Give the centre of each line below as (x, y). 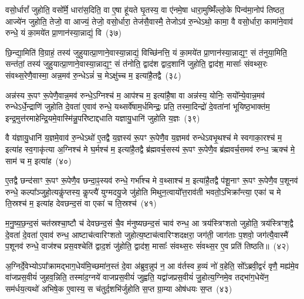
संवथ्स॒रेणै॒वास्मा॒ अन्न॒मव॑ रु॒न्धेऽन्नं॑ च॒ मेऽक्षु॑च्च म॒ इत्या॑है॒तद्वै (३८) (93, 75)
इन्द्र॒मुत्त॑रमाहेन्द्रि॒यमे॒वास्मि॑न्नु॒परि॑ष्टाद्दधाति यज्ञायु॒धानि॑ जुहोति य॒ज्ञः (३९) (103, 118)
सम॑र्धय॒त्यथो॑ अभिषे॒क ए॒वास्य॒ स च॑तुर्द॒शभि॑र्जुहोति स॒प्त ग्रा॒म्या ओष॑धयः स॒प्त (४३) (119, 288)
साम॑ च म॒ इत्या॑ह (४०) (38, 160)
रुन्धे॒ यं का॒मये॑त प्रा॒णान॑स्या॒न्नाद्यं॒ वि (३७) (63, 33)
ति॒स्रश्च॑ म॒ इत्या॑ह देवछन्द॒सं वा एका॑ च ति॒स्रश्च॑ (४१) (81, 203)
